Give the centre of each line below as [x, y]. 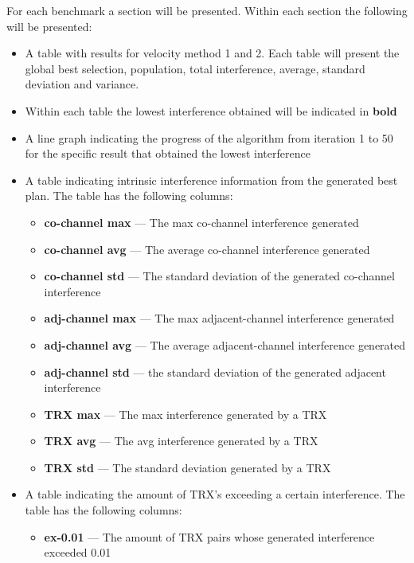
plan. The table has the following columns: [129, 195]
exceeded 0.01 [78, 552]
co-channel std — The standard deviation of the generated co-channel [219, 276]
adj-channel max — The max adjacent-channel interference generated [219, 318]
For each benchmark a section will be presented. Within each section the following [207, 10]
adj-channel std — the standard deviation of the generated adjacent [215, 371]
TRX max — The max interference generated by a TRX [186, 414]
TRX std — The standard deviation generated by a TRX [187, 467]
